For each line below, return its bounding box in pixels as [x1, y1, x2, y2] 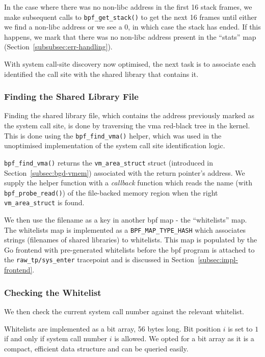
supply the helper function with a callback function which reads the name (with [4, 177, 252, 188]
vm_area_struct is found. [4, 197, 85, 208]
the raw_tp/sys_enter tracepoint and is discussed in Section [4, 254, 195, 265]
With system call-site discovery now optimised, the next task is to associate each [4, 59, 256, 69]
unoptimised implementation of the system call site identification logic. [4, 140, 225, 151]
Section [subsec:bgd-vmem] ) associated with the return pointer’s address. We [4, 167, 245, 178]
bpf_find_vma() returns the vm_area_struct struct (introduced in [4, 157, 214, 168]
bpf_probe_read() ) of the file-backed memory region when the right [4, 187, 218, 198]
